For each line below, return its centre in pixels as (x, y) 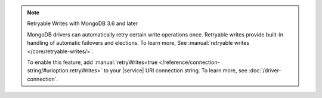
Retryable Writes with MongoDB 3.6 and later (83, 23)
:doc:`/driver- (265, 71)
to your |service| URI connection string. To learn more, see (175, 71)
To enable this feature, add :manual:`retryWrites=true (92, 62)
